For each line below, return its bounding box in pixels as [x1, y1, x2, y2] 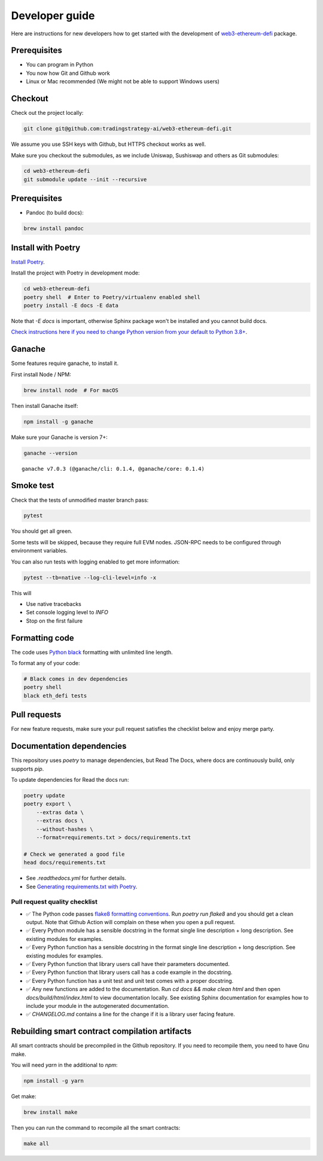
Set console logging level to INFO [26, 609, 109, 616]
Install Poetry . [11, 258, 45, 266]
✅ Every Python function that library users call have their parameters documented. [26, 961, 230, 967]
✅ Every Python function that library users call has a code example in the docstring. [26, 969, 233, 976]
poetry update [23, 793, 65, 799]
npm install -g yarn [23, 1077, 84, 1084]
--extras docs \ [36, 817, 84, 824]
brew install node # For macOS [23, 386, 119, 394]
